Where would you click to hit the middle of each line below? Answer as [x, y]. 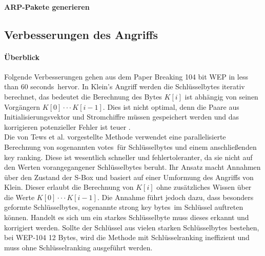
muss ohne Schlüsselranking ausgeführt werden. [78, 247]
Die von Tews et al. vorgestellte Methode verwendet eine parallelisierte [115, 137]
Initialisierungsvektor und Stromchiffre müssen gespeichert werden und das [122, 117]
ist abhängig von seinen [221, 96]
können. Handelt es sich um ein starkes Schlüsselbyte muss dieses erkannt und [127, 217]
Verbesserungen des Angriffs [81, 34]
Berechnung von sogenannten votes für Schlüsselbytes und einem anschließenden [130, 146]
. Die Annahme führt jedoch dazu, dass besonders [175, 197]
